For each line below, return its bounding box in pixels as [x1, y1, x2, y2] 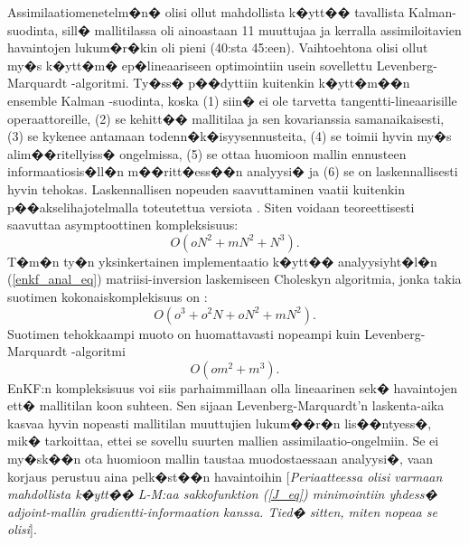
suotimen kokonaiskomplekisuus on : [7, 287, 208, 305]
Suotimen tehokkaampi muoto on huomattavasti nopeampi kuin [7, 324, 361, 343]
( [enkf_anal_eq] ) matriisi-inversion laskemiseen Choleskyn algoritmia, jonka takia [7, 269, 462, 288]
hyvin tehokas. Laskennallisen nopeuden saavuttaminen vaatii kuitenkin [7, 179, 406, 198]
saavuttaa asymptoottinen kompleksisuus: [7, 215, 239, 234]
